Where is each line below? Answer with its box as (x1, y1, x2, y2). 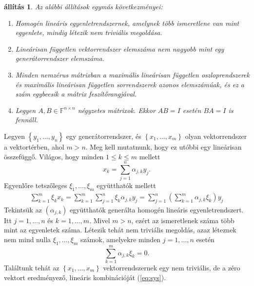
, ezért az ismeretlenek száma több (131, 215, 234, 225)
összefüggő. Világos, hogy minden (4, 151, 104, 161)
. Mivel (89, 215, 110, 225)
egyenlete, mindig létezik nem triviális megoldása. (15, 27, 162, 38)
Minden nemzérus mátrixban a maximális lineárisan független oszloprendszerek (15, 69, 250, 79)
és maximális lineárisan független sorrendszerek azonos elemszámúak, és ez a (15, 79, 245, 89)
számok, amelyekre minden (80, 234, 161, 245)
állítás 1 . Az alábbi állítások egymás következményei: (4, 1, 163, 11)
